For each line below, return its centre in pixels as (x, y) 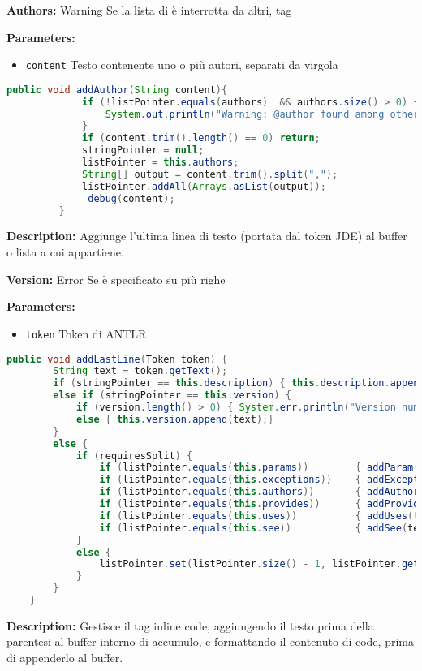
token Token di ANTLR (86, 333)
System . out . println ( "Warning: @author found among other (262, 114)
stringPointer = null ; (143, 151)
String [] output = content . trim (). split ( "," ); (210, 174)
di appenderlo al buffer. (65, 658)
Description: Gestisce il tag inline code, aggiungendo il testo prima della (190, 625)
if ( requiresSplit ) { (134, 456)
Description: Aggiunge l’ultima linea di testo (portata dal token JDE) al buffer (207, 236)
